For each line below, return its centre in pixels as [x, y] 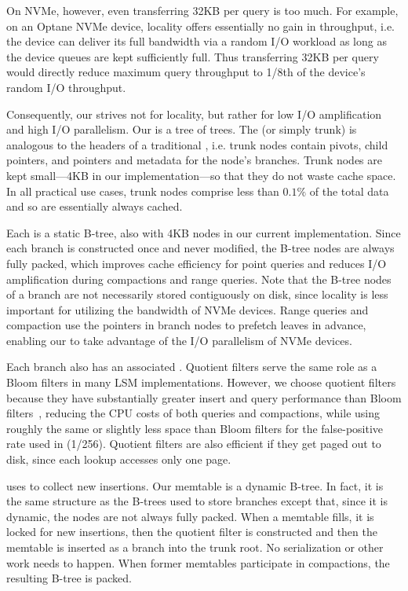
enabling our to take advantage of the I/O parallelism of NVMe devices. [179, 340]
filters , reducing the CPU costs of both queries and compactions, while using [193, 413]
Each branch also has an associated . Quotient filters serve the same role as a [192, 367]
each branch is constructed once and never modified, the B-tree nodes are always [200, 248]
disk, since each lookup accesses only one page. [119, 459]
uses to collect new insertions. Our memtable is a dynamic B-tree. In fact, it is [195, 485]
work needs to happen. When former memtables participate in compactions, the [198, 562]
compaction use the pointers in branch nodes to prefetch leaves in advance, [186, 325]
